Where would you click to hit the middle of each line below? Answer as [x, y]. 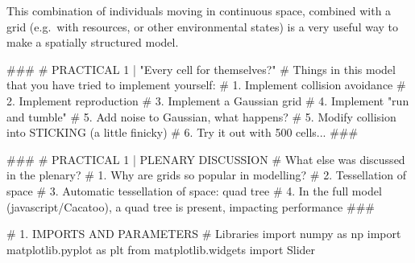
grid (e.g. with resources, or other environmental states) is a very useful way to [203, 26]
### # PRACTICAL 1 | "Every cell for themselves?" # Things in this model [201, 69]
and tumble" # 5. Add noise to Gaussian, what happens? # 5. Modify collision [201, 116]
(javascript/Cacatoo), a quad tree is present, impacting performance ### [191, 206]
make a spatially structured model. [93, 42]
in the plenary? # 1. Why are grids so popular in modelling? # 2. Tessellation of [206, 175]
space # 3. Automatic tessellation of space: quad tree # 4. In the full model [194, 190]
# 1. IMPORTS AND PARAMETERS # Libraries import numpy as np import [204, 234]
